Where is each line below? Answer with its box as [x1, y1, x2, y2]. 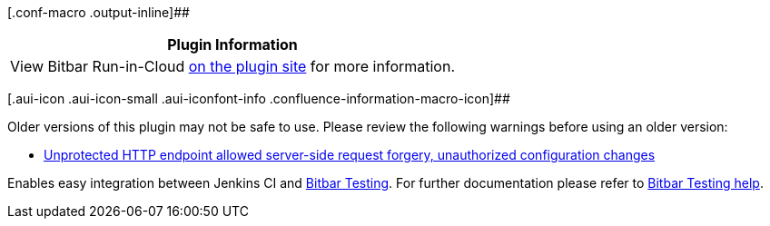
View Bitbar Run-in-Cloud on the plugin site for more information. [10, 57, 456, 75]
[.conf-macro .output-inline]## [7, 5, 190, 20]
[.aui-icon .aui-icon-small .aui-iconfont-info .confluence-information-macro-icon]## [7, 91, 510, 106]
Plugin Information [167, 35, 298, 54]
